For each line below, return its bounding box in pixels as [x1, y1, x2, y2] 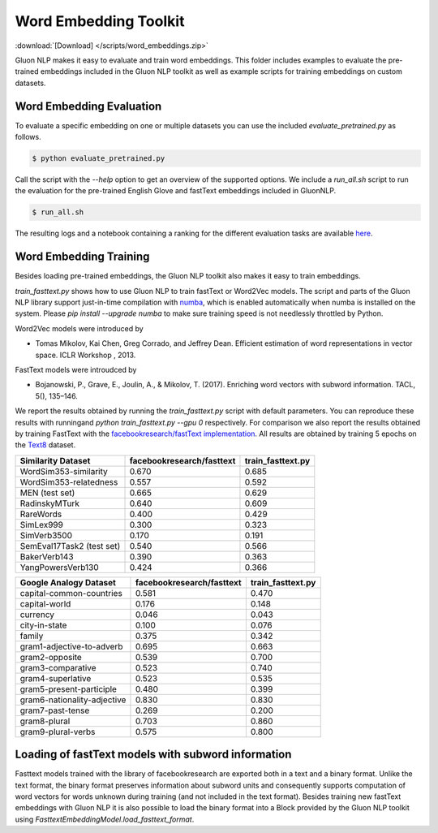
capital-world [19, 598, 71, 609]
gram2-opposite [19, 651, 83, 663]
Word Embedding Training [15, 250, 150, 264]
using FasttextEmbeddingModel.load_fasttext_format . [15, 814, 195, 824]
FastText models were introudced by [15, 365, 137, 374]
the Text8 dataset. [15, 440, 76, 450]
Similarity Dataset [19, 455, 91, 466]
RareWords [19, 508, 62, 520]
